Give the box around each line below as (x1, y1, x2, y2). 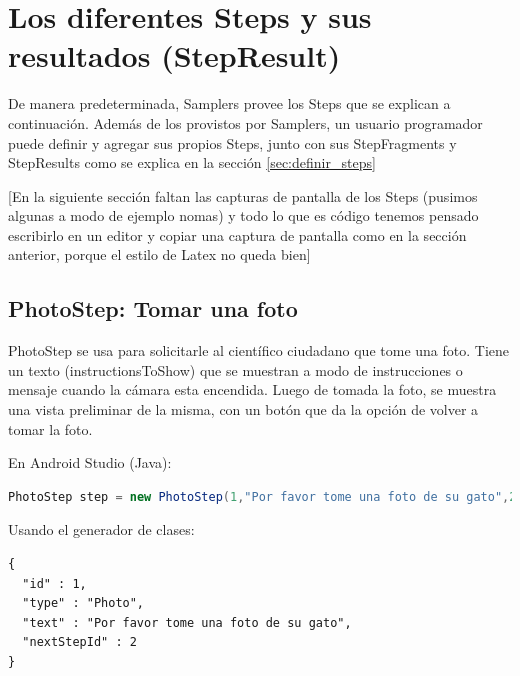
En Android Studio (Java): (8, 452, 172, 473)
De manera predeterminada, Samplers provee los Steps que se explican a (8, 93, 451, 114)
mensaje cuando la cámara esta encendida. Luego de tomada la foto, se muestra (8, 379, 497, 400)
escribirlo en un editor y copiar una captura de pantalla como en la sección (8, 224, 467, 245)
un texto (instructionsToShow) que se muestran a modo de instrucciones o (8, 359, 463, 380)
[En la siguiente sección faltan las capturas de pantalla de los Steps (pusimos (8, 185, 478, 206)
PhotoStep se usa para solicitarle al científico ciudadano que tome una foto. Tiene (8, 340, 510, 361)
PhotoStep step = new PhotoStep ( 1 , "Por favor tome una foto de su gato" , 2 (8, 489, 517, 504)
